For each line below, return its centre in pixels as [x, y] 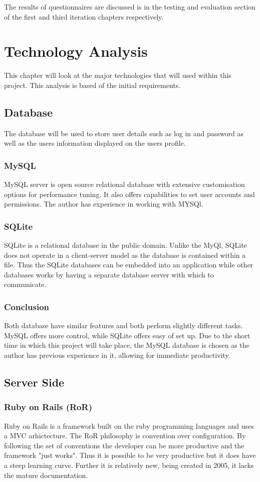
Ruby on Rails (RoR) [48, 407]
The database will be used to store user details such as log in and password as [124, 133]
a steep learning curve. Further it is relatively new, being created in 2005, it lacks [129, 465]
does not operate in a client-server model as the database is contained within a [125, 255]
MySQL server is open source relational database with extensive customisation [124, 184]
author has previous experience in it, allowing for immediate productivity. [117, 355]
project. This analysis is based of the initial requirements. [92, 85]
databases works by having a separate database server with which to [109, 274]
